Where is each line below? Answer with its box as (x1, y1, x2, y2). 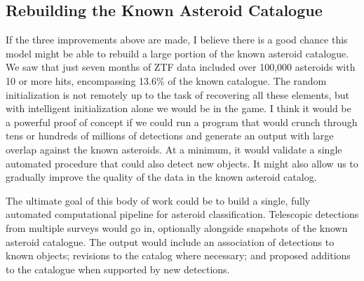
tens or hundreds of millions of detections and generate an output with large (6, 128, 334, 143)
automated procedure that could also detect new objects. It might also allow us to (6, 156, 358, 170)
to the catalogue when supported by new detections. (6, 261, 230, 276)
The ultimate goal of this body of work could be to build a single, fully (6, 193, 311, 207)
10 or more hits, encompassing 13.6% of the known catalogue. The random (6, 73, 327, 88)
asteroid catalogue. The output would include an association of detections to (6, 234, 335, 249)
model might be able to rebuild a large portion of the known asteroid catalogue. (6, 46, 349, 60)
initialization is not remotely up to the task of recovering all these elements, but (6, 87, 350, 102)
